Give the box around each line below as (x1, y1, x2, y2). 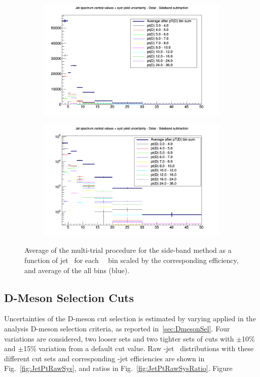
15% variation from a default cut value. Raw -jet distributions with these (23, 343, 254, 354)
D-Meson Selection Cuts (4, 289, 134, 305)
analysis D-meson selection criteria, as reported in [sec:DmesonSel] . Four (4, 323, 230, 333)
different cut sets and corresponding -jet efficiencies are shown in (4, 353, 205, 363)
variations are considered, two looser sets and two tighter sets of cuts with (4, 333, 234, 344)
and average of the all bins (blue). (24, 265, 130, 275)
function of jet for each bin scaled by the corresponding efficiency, (24, 254, 239, 265)
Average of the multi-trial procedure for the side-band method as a (24, 245, 232, 255)
